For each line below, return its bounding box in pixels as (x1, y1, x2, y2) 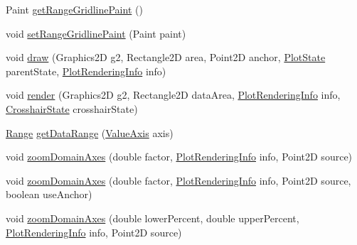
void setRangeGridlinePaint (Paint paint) (6, 26, 186, 40)
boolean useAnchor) (6, 187, 92, 202)
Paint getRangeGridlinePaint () (6, 2, 143, 16)
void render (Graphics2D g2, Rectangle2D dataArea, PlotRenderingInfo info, (6, 87, 341, 102)
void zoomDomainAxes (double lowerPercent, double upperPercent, (6, 210, 299, 225)
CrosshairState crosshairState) (6, 101, 138, 116)
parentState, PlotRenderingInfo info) (6, 63, 166, 78)
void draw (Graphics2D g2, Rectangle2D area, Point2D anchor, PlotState (6, 50, 326, 65)
